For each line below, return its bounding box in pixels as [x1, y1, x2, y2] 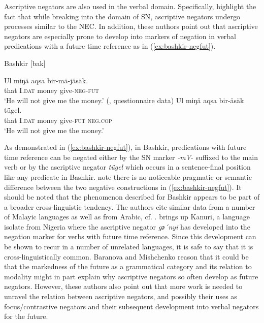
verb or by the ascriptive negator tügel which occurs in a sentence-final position [4, 162, 251, 172]
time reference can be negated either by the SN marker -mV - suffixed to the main [4, 151, 258, 162]
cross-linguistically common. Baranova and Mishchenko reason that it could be [4, 251, 249, 262]
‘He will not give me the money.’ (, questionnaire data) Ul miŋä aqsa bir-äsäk [4, 94, 244, 105]
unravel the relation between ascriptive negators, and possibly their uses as [4, 291, 237, 302]
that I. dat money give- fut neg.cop [4, 114, 112, 125]
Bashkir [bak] [4, 57, 46, 68]
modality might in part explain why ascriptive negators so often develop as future [4, 271, 258, 281]
